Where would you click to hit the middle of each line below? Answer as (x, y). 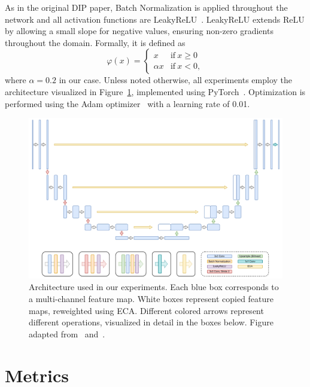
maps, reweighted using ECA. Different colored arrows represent (146, 310)
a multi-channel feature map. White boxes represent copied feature (151, 299)
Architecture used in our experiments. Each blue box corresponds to (154, 287)
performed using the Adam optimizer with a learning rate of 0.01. (127, 103)
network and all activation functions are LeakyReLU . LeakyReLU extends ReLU (155, 19)
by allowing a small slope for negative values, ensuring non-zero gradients (139, 31)
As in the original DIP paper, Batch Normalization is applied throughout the (146, 7)
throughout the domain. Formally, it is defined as (95, 42)
